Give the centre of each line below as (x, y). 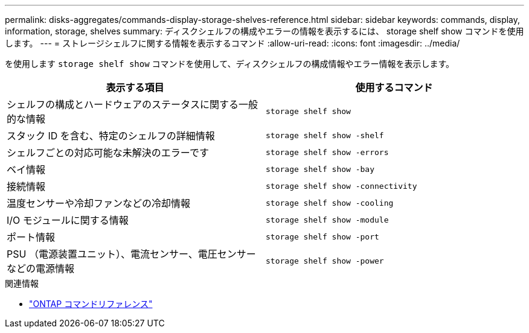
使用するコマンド (394, 87)
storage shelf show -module (327, 220)
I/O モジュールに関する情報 (68, 220)
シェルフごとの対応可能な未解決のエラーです (108, 153)
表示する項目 (135, 87)
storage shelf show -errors (327, 152)
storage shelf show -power (325, 261)
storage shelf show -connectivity (341, 186)
